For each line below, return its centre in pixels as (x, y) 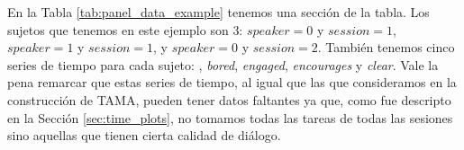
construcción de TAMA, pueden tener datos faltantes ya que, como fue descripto (229, 99)
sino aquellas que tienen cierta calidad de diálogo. (144, 135)
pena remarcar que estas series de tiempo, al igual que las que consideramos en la (232, 82)
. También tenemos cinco (386, 47)
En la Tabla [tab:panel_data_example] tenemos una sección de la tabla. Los (218, 12)
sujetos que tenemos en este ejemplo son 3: (125, 29)
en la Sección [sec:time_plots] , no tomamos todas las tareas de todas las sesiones (230, 117)
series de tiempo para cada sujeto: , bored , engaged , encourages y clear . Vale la (223, 64)
